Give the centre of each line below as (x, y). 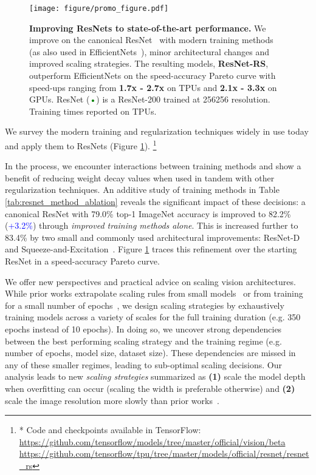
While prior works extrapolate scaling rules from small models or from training (154, 293)
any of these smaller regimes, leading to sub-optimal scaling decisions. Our (144, 364)
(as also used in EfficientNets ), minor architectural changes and (149, 51)
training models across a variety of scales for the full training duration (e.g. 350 (153, 317)
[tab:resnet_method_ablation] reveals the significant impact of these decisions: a (155, 202)
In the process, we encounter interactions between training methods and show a (153, 166)
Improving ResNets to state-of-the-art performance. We (148, 28)
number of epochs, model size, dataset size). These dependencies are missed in (150, 353)
